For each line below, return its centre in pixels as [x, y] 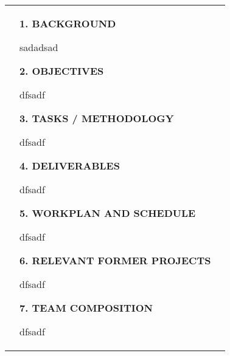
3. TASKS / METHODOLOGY [97, 118]
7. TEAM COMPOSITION [86, 307]
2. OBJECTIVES [62, 70]
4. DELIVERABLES [70, 165]
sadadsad [39, 47]
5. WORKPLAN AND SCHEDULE [108, 213]
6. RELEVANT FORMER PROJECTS [115, 260]
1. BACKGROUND [68, 23]
